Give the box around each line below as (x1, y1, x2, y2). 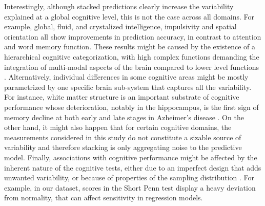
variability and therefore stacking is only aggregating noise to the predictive (4, 142, 242, 153)
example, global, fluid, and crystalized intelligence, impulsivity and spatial (4, 21, 237, 32)
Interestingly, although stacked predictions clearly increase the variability (4, 1, 234, 11)
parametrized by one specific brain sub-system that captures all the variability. (4, 81, 252, 92)
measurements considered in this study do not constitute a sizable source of (4, 132, 241, 142)
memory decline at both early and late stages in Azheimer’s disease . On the (4, 111, 244, 122)
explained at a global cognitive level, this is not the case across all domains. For (4, 11, 254, 22)
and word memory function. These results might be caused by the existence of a (4, 41, 256, 52)
